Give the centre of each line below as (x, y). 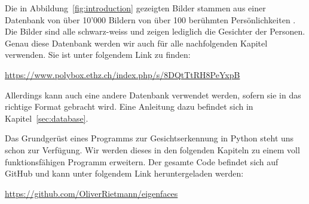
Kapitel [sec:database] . (47, 118)
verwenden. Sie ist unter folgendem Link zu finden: (98, 55)
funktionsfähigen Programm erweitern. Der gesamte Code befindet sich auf (142, 161)
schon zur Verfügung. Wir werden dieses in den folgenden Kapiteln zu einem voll (152, 149)
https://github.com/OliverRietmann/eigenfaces (91, 193)
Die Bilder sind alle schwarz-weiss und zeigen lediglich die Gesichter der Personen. (155, 31)
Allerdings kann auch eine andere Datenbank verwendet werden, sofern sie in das (153, 95)
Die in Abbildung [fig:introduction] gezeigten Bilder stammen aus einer (135, 8)
